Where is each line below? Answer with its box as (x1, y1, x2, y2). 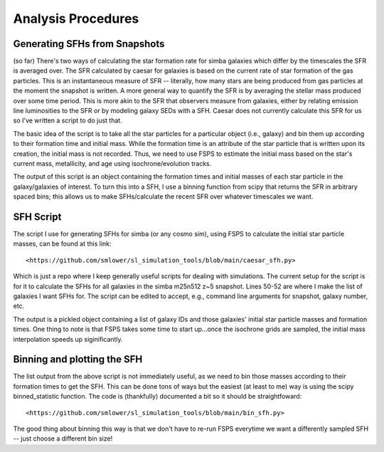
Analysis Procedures (13, 11, 139, 26)
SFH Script (13, 211, 62, 223)
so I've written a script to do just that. (13, 116, 122, 125)
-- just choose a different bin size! (13, 434, 113, 443)
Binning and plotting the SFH (13, 353, 143, 366)
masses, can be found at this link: (13, 239, 112, 248)
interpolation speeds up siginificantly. (13, 335, 124, 343)
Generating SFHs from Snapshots (13, 38, 165, 50)
